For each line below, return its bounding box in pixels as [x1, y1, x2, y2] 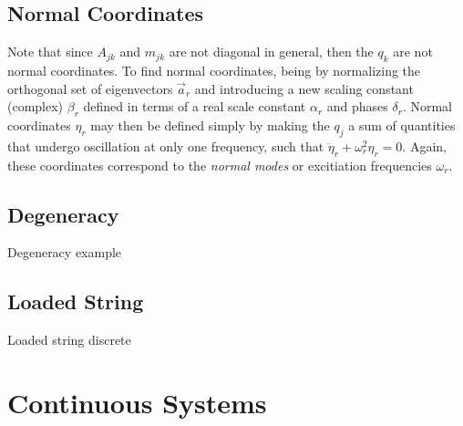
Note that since [7, 42, 93, 61]
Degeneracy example [7, 243, 122, 262]
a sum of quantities [348, 115, 456, 134]
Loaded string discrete [7, 330, 131, 349]
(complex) [7, 97, 64, 116]
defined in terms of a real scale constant [83, 97, 306, 116]
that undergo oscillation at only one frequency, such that [7, 136, 324, 155]
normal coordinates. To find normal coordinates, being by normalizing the [7, 61, 421, 79]
